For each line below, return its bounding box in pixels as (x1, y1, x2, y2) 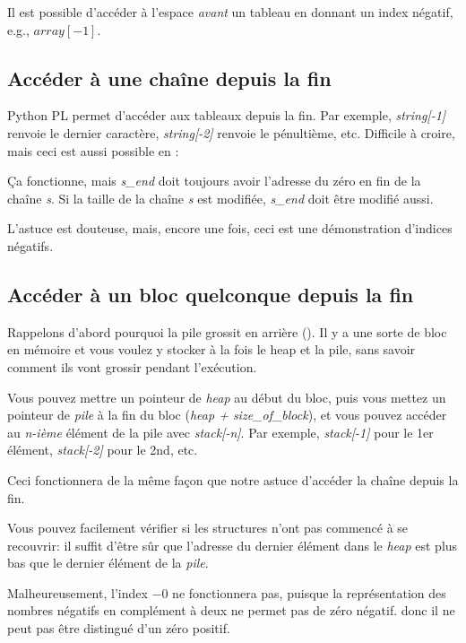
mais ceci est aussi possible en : (7, 141, 179, 160)
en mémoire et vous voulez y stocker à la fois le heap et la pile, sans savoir (7, 340, 416, 359)
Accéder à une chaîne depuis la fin (7, 64, 332, 91)
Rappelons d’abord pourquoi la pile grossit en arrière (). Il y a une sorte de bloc (7, 322, 447, 341)
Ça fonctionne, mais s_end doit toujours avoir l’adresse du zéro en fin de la (7, 171, 421, 190)
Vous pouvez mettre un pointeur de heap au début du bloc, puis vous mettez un (7, 387, 446, 406)
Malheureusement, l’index (7, 583, 148, 602)
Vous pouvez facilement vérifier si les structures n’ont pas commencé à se (7, 518, 409, 537)
